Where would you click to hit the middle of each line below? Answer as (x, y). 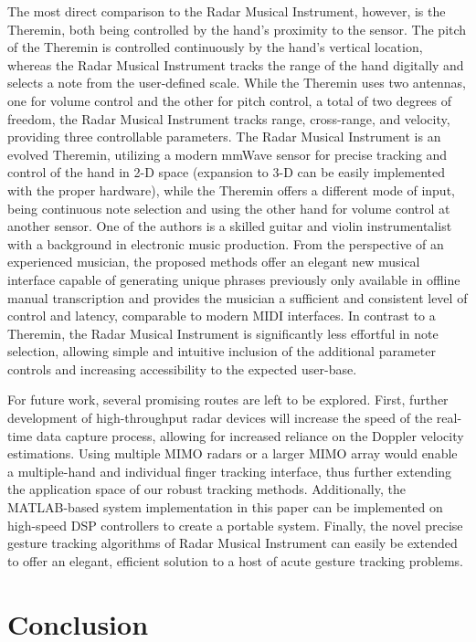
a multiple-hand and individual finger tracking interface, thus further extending (230, 471)
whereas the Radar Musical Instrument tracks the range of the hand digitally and (236, 64)
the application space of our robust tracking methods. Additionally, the (206, 489)
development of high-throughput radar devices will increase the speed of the (220, 418)
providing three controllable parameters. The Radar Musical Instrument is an (224, 137)
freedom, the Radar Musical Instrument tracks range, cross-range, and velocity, (229, 118)
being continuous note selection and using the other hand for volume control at (229, 208)
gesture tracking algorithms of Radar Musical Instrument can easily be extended (233, 543)
